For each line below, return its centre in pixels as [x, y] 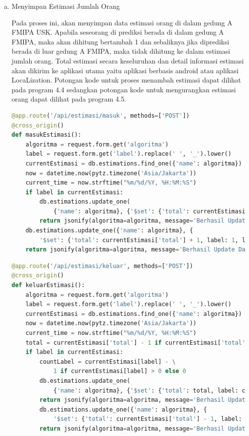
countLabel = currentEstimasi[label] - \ [108, 362]
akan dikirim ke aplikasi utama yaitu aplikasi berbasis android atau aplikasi [125, 70]
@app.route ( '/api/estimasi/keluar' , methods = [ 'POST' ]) [102, 266]
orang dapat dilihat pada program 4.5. [69, 99]
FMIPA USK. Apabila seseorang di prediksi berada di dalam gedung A [118, 32]
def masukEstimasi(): [46, 135]
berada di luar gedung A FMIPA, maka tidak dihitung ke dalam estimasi [121, 51]
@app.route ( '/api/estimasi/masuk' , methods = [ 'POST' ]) [100, 115]
